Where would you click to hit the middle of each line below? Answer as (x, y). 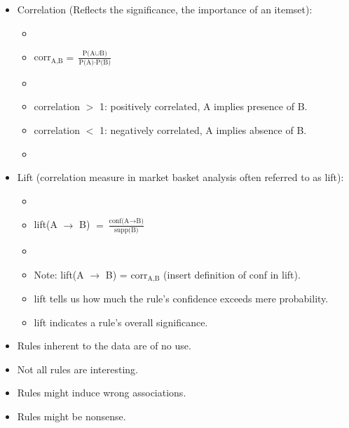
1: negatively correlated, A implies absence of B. (203, 130)
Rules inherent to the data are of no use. (104, 346)
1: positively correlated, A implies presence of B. (204, 106)
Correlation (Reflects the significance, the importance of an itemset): (165, 9)
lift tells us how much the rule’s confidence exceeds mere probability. (181, 299)
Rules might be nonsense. (71, 416)
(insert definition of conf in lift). (232, 274)
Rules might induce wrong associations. (102, 393)
